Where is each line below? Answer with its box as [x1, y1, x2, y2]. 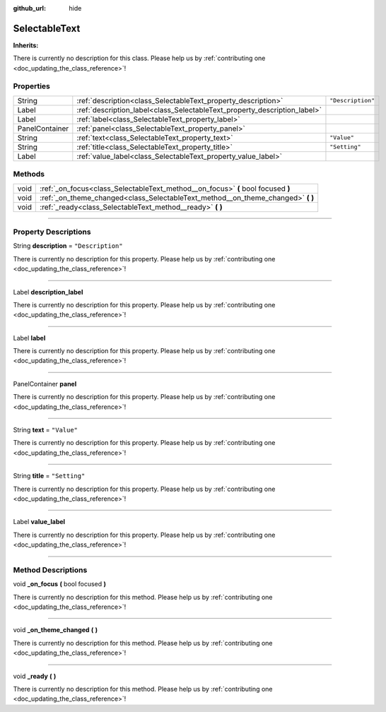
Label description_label [13, 287, 83, 296]
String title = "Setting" [13, 472, 86, 480]
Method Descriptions [13, 565, 88, 575]
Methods [13, 170, 45, 179]
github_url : [13, 4, 46, 12]
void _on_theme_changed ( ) [13, 626, 98, 634]
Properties [13, 81, 51, 91]
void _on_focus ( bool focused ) [13, 580, 106, 588]
